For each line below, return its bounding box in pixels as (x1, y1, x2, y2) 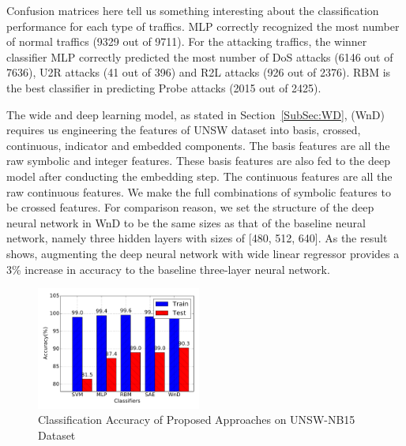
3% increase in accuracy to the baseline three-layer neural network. (6, 260, 330, 277)
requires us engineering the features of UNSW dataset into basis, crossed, (6, 122, 361, 138)
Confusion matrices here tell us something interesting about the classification (6, 2, 379, 18)
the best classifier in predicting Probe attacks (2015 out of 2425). (6, 79, 321, 96)
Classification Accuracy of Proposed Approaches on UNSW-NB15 (38, 411, 355, 428)
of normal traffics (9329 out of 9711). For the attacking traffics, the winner (6, 33, 367, 50)
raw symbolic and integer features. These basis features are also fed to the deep (6, 152, 391, 169)
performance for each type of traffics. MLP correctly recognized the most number (6, 17, 400, 34)
